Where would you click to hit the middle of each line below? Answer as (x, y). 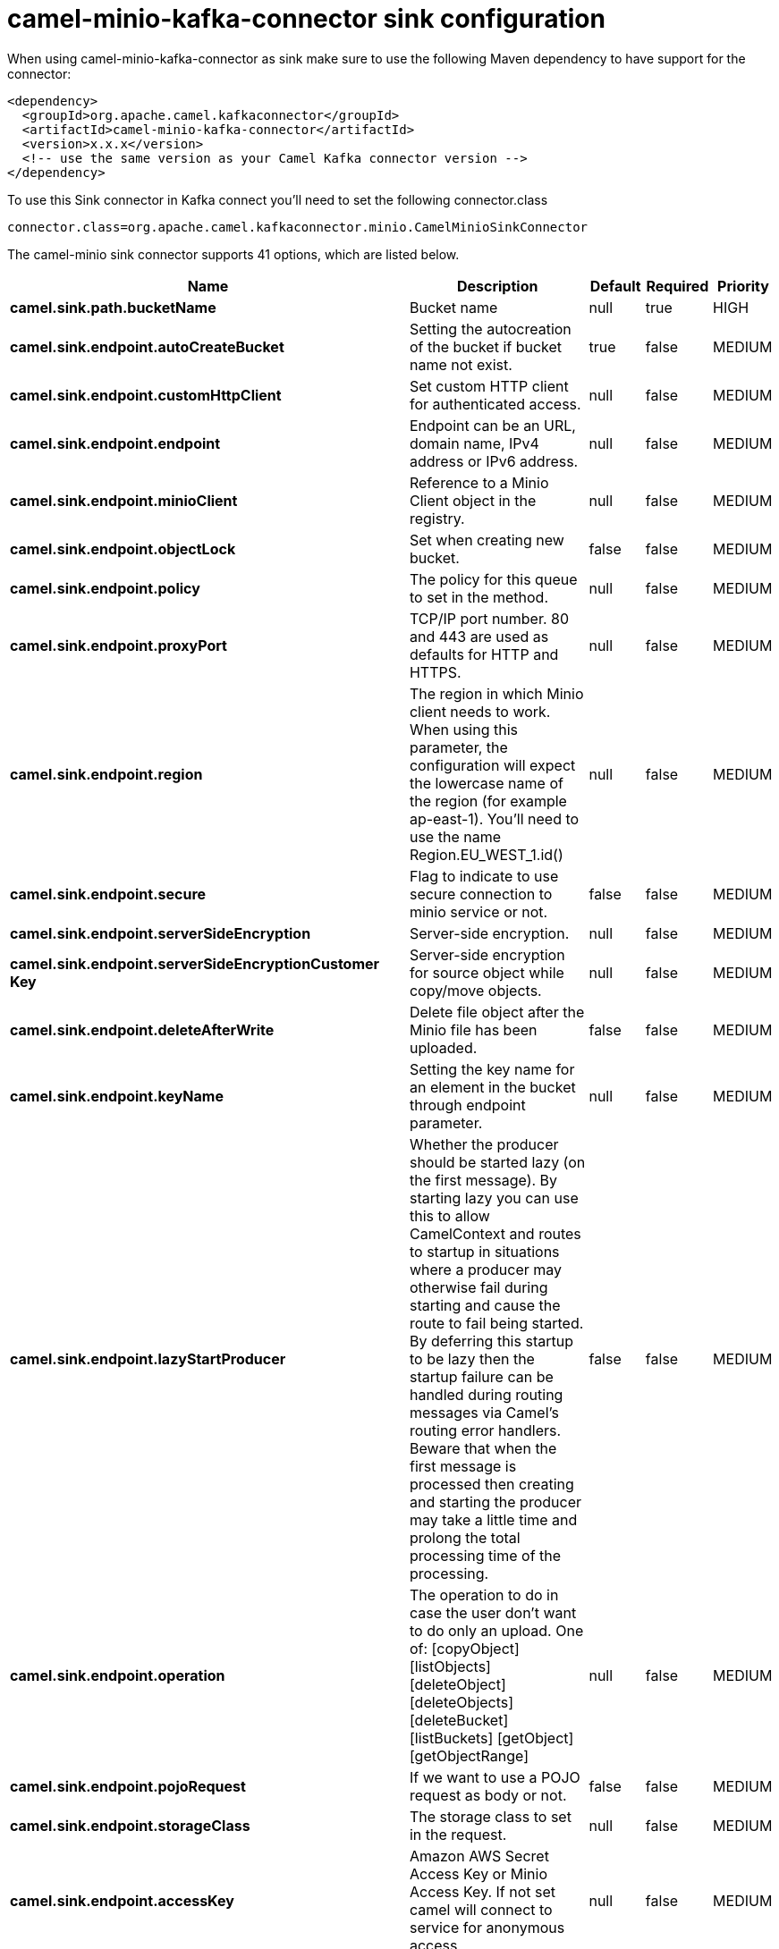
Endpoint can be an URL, (492, 425)
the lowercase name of (486, 783)
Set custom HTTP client (489, 386)
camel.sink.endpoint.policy (105, 588)
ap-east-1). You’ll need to (494, 818)
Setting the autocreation (490, 329)
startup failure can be (481, 1376)
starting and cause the (485, 1305)
